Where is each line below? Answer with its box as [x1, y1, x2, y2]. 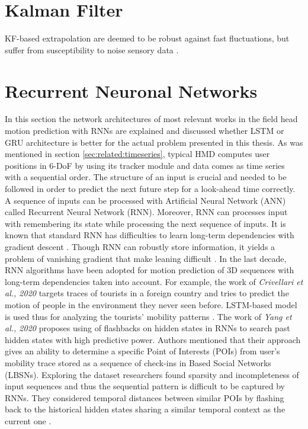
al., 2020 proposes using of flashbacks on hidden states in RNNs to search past [5, 322, 290, 334]
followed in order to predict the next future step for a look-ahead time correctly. [5, 183, 296, 194]
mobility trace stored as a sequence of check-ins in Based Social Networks [5, 356, 271, 369]
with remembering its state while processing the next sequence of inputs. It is [5, 217, 286, 229]
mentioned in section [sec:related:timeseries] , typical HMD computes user [5, 148, 270, 160]
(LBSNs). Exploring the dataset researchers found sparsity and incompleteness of [5, 368, 299, 380]
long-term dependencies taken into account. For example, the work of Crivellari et [5, 275, 303, 287]
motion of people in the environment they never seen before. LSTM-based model [5, 298, 297, 310]
